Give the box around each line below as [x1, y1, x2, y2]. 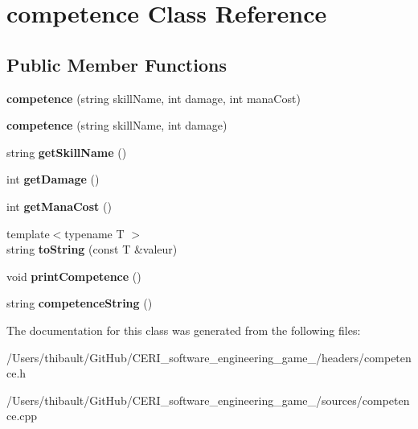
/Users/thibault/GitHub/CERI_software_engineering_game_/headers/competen [6, 349, 412, 365]
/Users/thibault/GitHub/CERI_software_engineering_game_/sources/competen [6, 391, 410, 408]
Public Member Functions [6, 52, 227, 76]
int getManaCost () [6, 197, 112, 214]
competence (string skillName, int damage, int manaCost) [6, 89, 301, 106]
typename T [64, 225, 125, 241]
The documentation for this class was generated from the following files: [6, 321, 361, 338]
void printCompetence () [6, 267, 141, 284]
